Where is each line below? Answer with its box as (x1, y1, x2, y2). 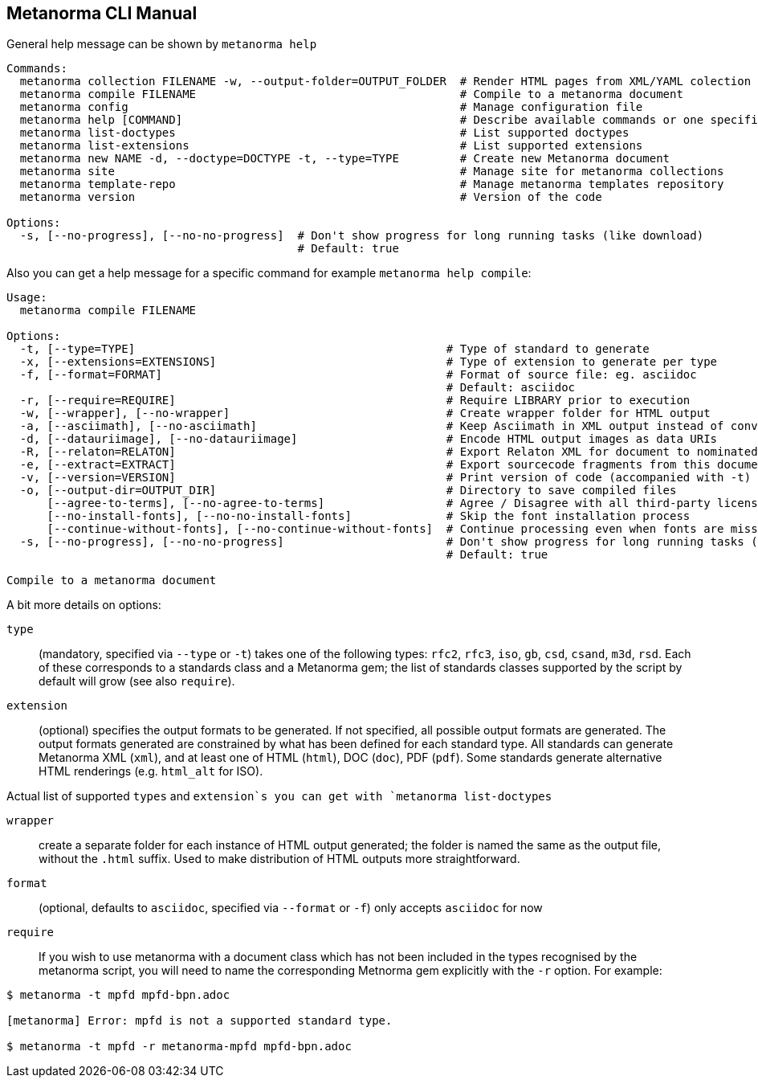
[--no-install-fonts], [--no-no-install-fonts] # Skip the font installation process (47, 509, 691, 523)
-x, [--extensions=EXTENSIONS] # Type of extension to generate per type (19, 355, 718, 369)
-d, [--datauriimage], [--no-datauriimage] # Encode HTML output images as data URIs (19, 432, 718, 446)
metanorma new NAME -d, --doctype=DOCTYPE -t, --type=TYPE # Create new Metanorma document (19, 152, 670, 166)
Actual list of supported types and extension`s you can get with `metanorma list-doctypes (6, 789, 552, 804)
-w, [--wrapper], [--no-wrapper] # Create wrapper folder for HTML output (19, 407, 711, 420)
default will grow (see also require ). (39, 674, 235, 689)
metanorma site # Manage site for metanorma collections (19, 165, 724, 178)
